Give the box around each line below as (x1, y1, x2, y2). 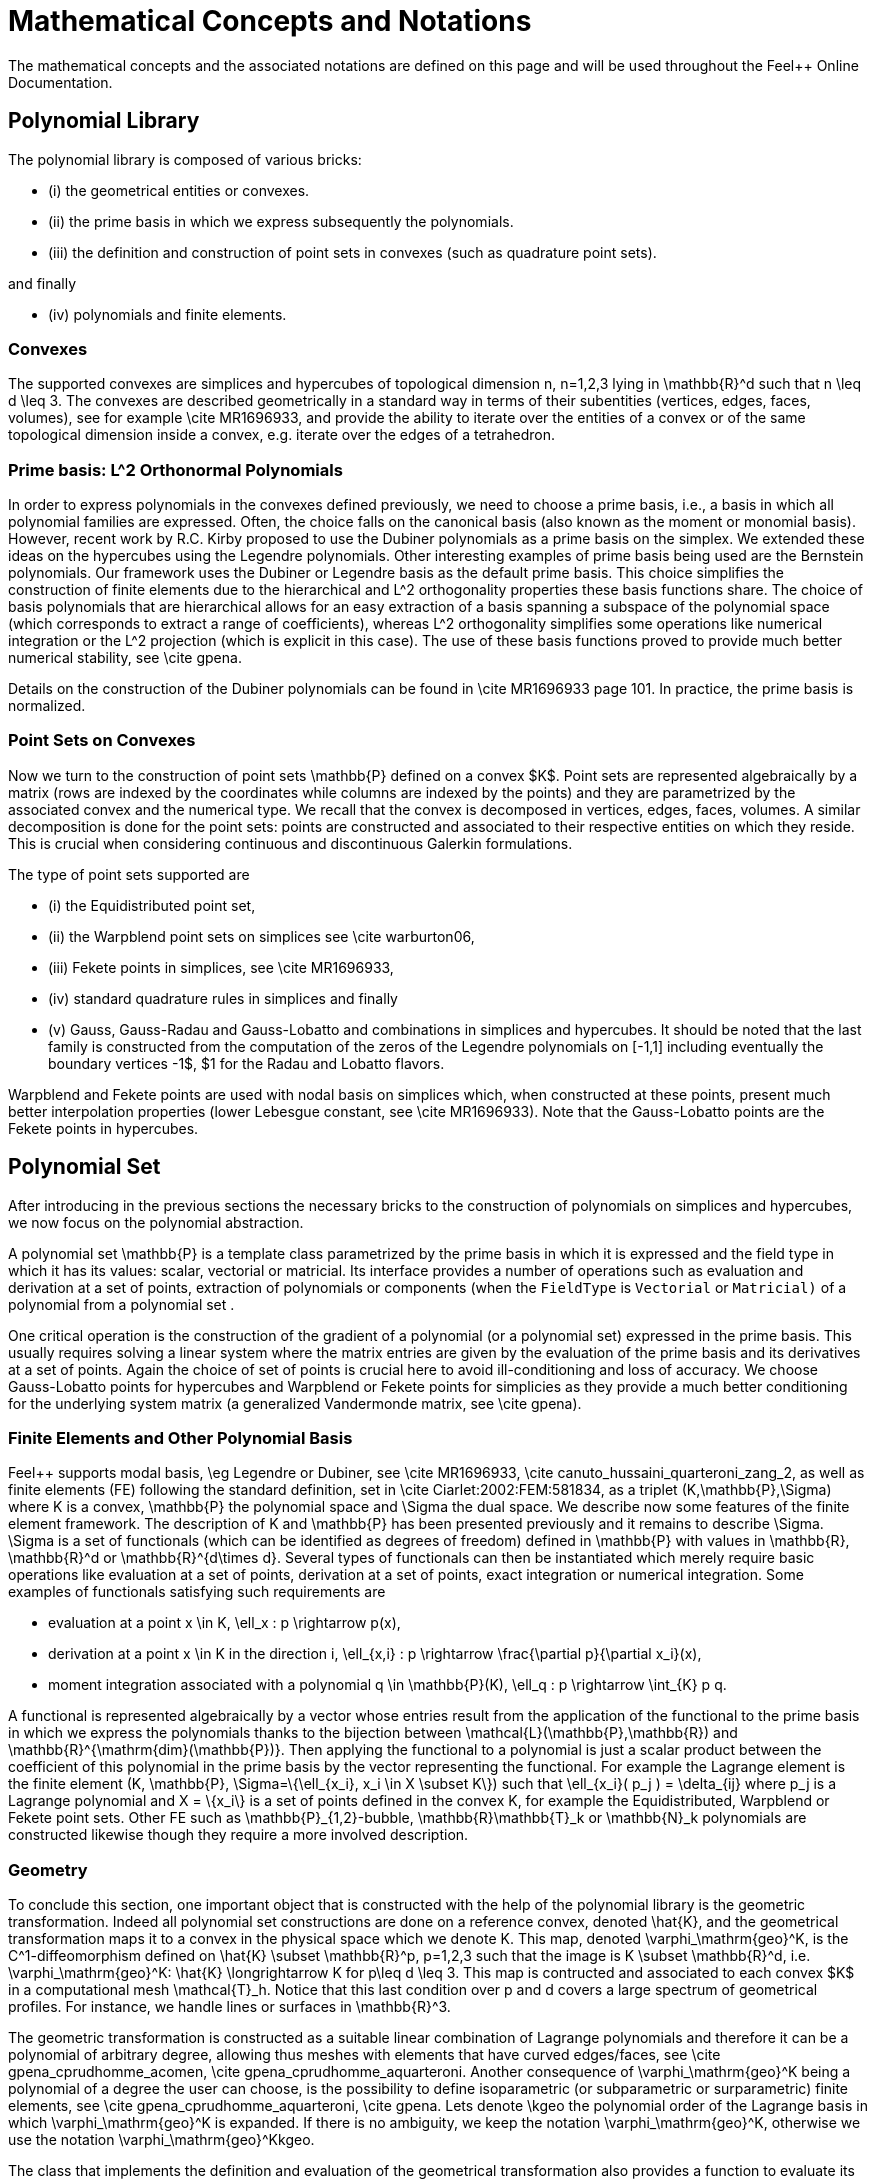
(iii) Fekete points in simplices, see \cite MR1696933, (48, 958, 394, 976)
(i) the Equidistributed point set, (48, 896, 256, 914)
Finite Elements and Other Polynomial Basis (8, 1428, 353, 1449)
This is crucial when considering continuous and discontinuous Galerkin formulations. (8, 834, 573, 852)
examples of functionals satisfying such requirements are (8, 1583, 386, 1601)
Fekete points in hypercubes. (8, 1119, 199, 1137)
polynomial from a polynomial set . (8, 1295, 235, 1313)
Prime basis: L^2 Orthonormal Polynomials (8, 459, 343, 480)
